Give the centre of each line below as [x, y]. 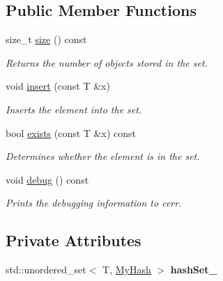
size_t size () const [46, 39]
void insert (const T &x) [58, 86]
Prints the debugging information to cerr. [94, 203]
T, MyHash [127, 270]
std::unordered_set [46, 270]
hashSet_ [194, 270]
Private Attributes [74, 240]
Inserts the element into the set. [74, 109]
